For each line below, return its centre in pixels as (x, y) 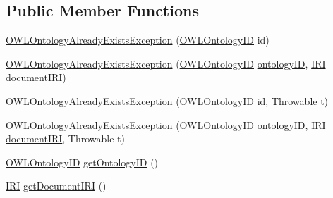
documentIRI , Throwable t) (66, 138)
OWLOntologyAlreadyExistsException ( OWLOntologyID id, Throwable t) (167, 100)
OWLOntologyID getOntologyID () (82, 162)
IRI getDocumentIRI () (56, 186)
